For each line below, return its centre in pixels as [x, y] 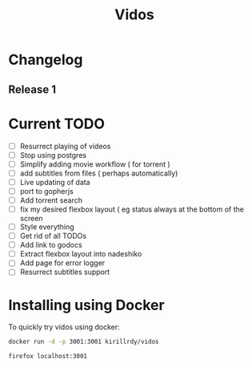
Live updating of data [55, 182]
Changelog [46, 60]
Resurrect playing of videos [65, 146]
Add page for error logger [62, 263]
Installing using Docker [87, 305]
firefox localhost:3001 [48, 357]
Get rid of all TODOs [53, 236]
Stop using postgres [53, 155]
